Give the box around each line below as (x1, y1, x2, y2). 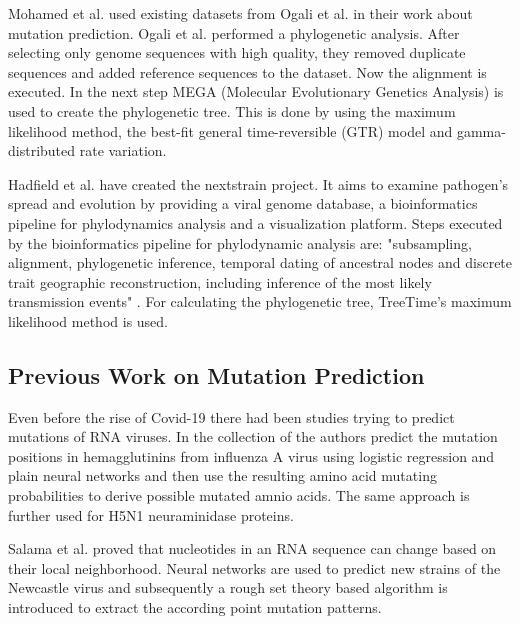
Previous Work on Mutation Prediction (8, 359, 425, 390)
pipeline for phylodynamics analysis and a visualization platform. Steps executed (8, 212, 503, 233)
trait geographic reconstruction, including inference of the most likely (8, 271, 432, 292)
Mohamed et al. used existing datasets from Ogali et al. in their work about (8, 3, 473, 23)
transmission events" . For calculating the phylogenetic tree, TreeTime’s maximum (8, 291, 512, 312)
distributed (8, 140, 76, 161)
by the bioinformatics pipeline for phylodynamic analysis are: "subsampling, (8, 232, 472, 253)
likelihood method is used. (8, 310, 169, 331)
